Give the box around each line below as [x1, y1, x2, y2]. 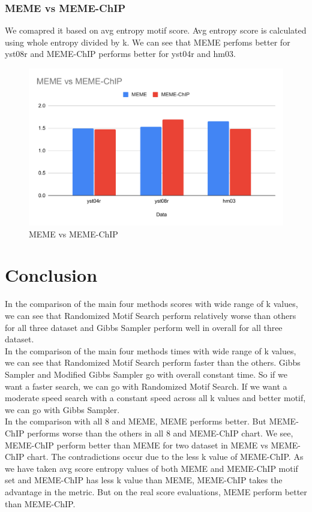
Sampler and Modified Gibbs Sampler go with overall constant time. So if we [5, 368, 287, 380]
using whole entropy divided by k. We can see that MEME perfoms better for [5, 35, 290, 48]
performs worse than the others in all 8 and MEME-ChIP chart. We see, [27, 426, 293, 439]
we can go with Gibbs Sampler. [5, 403, 120, 415]
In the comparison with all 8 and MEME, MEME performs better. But [5, 415, 266, 427]
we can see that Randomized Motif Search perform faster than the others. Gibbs [5, 356, 301, 369]
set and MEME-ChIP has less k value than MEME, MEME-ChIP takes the [5, 474, 283, 486]
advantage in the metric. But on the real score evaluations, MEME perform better [5, 485, 307, 498]
